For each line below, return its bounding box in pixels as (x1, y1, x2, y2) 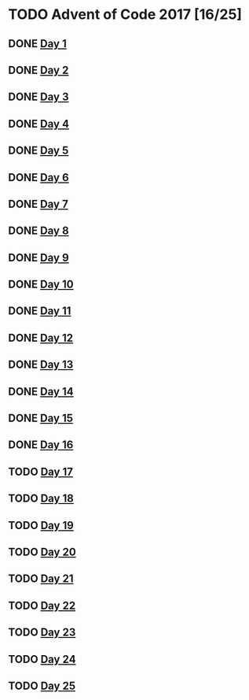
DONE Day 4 (8, 117, 69, 131)
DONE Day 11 (8, 305, 71, 318)
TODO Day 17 (8, 465, 73, 478)
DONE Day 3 (8, 91, 69, 104)
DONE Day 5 (8, 144, 69, 157)
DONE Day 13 (8, 358, 74, 372)
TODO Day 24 (8, 652, 76, 666)
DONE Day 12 (8, 331, 73, 344)
